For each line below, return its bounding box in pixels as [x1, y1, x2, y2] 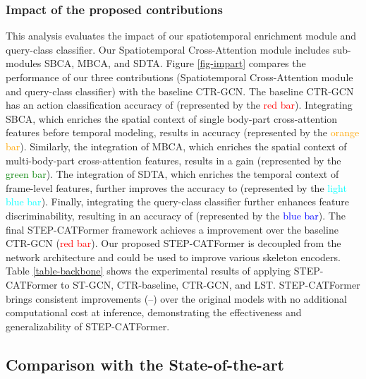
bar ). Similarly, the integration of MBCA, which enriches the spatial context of [6, 138, 347, 153]
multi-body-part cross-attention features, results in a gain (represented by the [6, 152, 341, 167]
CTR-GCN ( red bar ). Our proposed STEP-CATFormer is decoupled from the [6, 236, 341, 251]
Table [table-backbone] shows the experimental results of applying [6, 263, 291, 278]
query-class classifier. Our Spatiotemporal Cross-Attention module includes [6, 42, 330, 56]
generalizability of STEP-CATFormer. [6, 318, 170, 333]
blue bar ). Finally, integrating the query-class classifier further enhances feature [6, 194, 350, 209]
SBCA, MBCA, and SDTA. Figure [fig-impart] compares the [44, 56, 306, 71]
